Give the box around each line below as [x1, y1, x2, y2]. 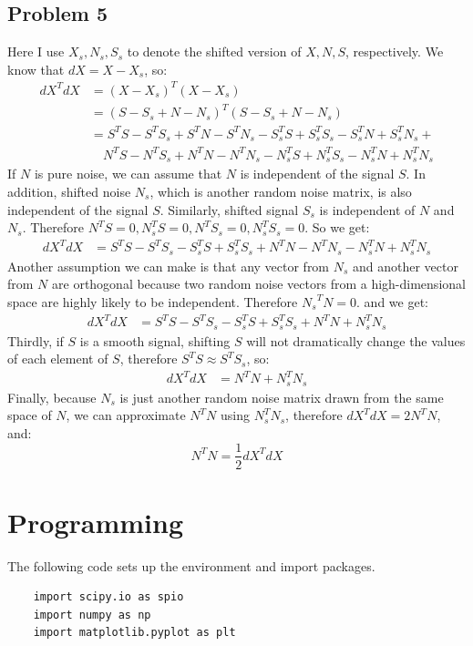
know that [7, 59, 65, 78]
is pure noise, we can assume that [34, 164, 222, 183]
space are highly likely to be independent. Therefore [7, 292, 298, 311]
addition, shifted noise [7, 182, 131, 201]
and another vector [353, 256, 458, 275]
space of [7, 405, 52, 425]
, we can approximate [66, 405, 186, 425]
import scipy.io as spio [33, 590, 184, 604]
